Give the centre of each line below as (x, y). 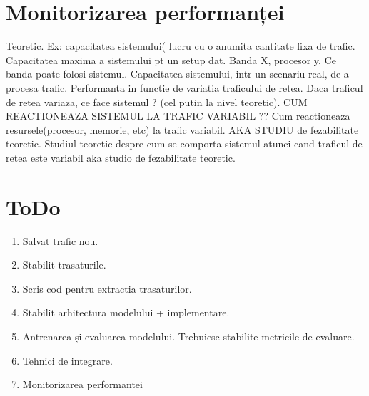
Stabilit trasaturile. (64, 265)
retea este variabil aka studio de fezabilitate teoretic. (121, 157)
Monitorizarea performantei (82, 384)
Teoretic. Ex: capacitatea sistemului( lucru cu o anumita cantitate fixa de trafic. (181, 46)
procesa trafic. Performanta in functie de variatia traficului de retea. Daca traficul (184, 87)
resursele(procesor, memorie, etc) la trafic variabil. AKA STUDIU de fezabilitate (182, 129)
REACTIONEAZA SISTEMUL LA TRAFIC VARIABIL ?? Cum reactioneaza (178, 116)
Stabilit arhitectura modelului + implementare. (126, 312)
